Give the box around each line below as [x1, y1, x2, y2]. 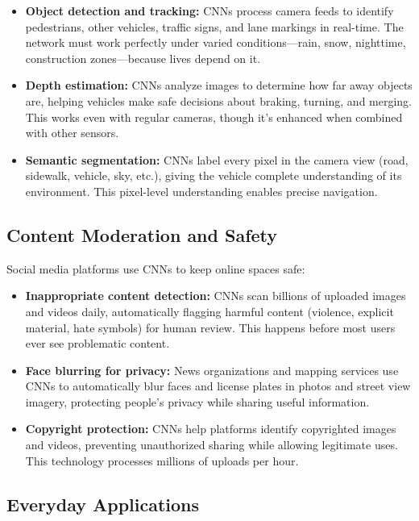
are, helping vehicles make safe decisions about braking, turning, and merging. [25, 92, 413, 109]
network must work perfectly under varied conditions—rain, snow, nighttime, [25, 34, 406, 51]
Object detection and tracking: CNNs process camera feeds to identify [25, 2, 394, 19]
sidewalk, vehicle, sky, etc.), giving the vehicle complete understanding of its [25, 167, 402, 184]
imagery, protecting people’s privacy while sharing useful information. [25, 393, 370, 410]
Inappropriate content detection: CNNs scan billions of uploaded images [25, 287, 406, 304]
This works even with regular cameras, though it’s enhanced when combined [25, 108, 403, 125]
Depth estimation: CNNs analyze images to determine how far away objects [25, 77, 413, 94]
